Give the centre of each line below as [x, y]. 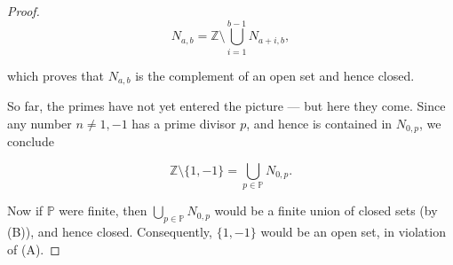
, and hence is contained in [319, 123]
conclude [31, 141]
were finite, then [103, 210]
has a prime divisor [184, 123]
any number [40, 123]
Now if [25, 210]
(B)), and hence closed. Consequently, [110, 231]
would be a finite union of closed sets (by [326, 210]
